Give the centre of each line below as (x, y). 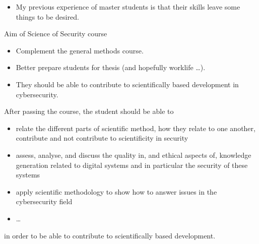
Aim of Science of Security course (56, 34)
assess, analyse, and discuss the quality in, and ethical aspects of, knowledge (134, 155)
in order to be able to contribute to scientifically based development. (110, 235)
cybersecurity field (44, 201)
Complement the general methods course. (80, 50)
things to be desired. (47, 16)
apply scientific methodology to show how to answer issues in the (116, 191)
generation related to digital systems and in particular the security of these (132, 165)
